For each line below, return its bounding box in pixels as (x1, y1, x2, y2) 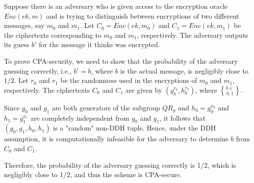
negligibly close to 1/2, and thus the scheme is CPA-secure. (4, 169, 182, 180)
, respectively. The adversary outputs (137, 29, 248, 40)
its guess (4, 39, 29, 50)
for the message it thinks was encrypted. (39, 39, 160, 50)
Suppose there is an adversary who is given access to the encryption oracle (4, 1, 228, 11)
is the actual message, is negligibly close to (120, 65, 249, 76)
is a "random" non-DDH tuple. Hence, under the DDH (53, 123, 216, 133)
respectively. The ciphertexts (4, 84, 90, 95)
